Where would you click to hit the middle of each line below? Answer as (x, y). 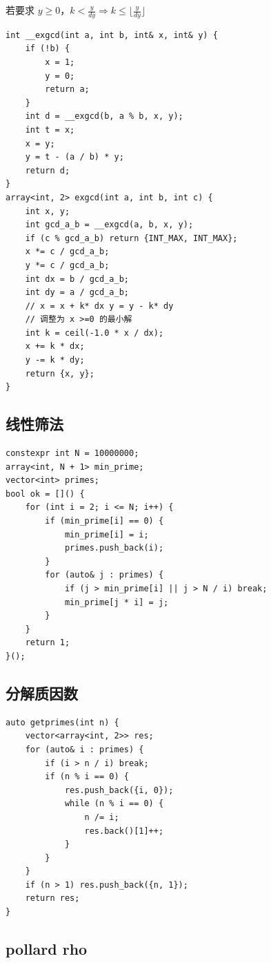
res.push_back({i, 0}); (119, 790)
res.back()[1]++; (124, 831)
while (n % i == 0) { (114, 804)
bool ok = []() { (45, 494)
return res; (52, 898)
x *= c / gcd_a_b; (67, 252)
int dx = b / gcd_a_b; (77, 279)
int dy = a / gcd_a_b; (77, 293)
